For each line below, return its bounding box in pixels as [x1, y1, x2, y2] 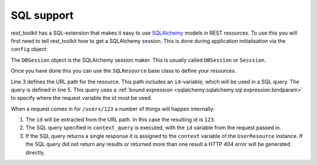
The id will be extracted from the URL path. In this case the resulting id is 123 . [25, 116, 215, 123]
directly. [25, 149, 45, 156]
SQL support [11, 9, 74, 22]
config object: [11, 46, 48, 53]
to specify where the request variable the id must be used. [11, 95, 153, 102]
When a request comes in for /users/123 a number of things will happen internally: [11, 105, 215, 112]
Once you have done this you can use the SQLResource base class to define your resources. [11, 68, 237, 75]
